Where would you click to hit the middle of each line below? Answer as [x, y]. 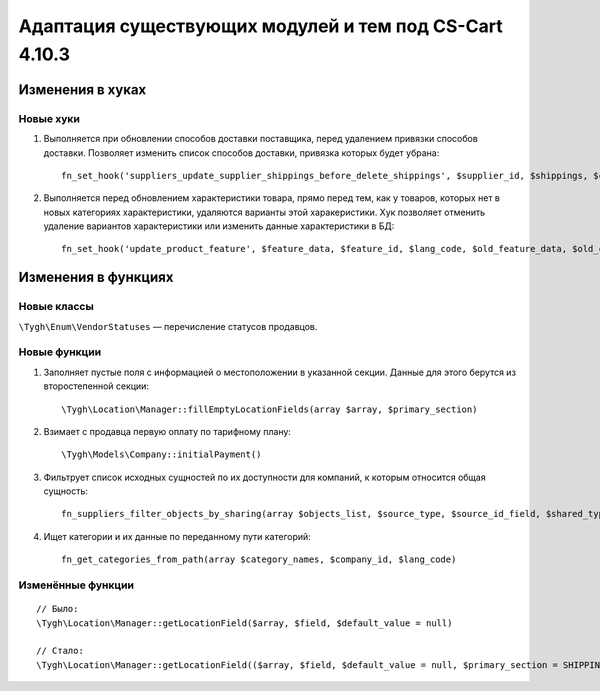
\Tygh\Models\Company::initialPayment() [161, 454]
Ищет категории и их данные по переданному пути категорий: [177, 536]
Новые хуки [49, 118]
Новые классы [56, 307]
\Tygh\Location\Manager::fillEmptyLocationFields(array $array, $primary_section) [269, 409]
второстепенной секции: [96, 386]
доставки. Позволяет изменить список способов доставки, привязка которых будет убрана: [241, 152]
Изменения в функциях [96, 277]
